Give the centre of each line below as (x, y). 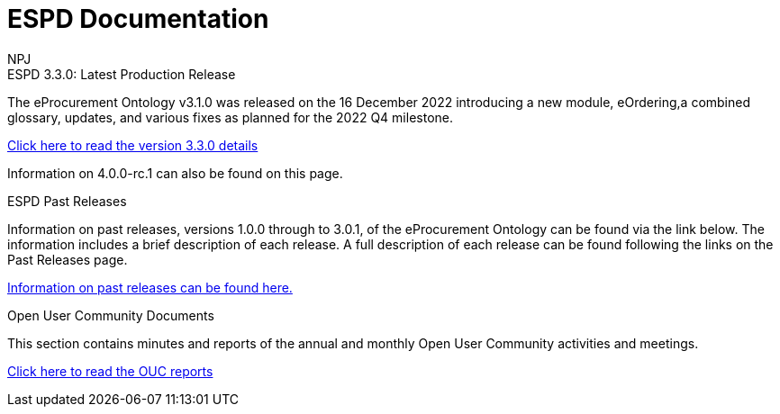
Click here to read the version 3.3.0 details (133, 145)
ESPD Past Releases (67, 201)
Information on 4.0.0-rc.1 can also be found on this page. (175, 173)
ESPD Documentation (138, 19)
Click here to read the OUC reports (110, 371)
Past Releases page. (68, 259)
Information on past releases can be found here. (150, 287)
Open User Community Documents (111, 315)
